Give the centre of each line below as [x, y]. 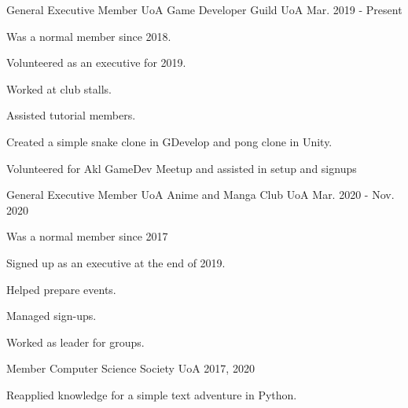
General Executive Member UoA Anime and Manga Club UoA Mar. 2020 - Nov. [200, 195]
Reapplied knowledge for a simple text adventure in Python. [152, 394]
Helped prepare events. [61, 289]
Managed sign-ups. [51, 316]
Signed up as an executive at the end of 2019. [116, 262]
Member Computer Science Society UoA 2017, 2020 [130, 368]
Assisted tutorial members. [71, 115]
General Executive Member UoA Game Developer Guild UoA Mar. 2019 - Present [204, 9]
